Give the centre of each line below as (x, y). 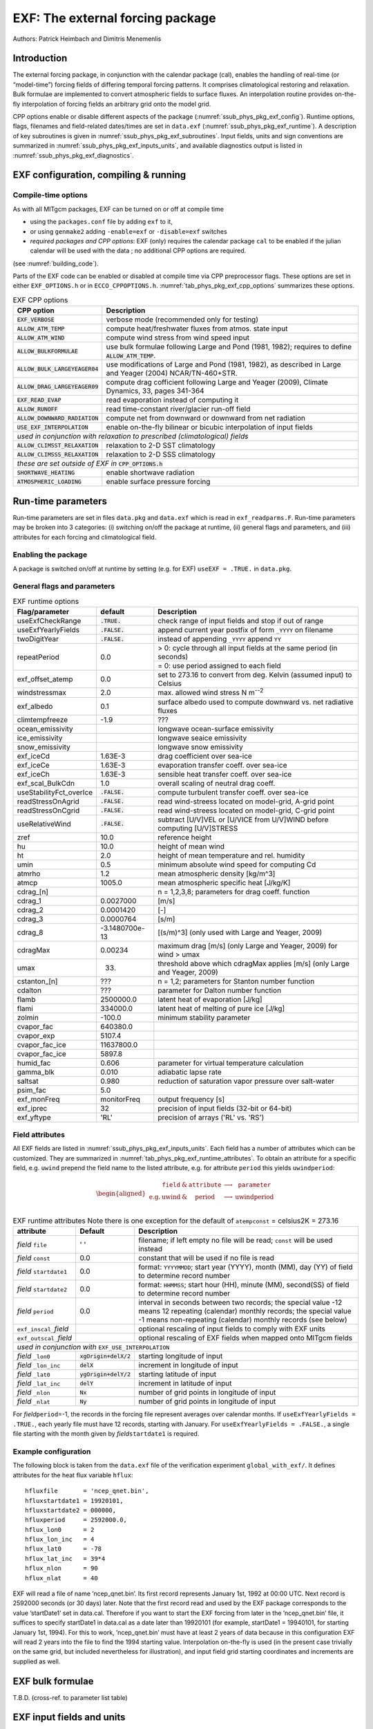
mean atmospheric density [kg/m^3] (217, 873)
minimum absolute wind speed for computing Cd (237, 864)
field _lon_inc (39, 1365)
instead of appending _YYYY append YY (219, 639)
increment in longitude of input (188, 1365)
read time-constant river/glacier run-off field (178, 409)
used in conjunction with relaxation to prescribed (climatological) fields (133, 436)
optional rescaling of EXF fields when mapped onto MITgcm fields (246, 1338)
